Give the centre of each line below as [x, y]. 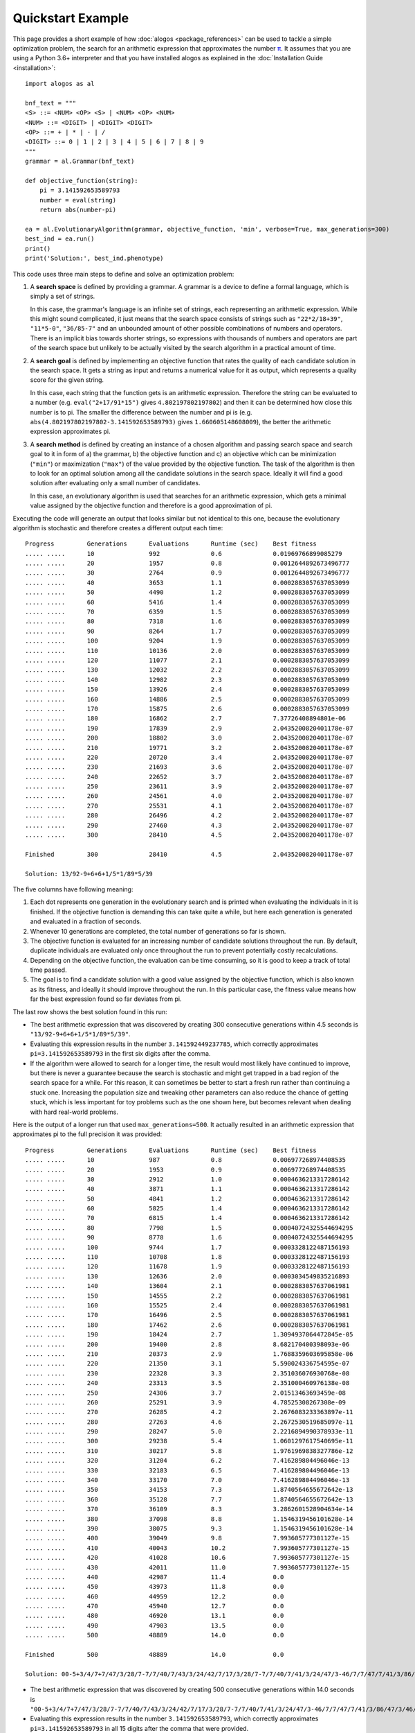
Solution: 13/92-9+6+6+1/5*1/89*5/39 [89, 874]
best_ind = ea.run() [60, 239]
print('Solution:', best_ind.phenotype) [94, 259]
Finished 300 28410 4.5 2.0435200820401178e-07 [189, 854]
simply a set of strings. [63, 296]
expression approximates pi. [70, 432]
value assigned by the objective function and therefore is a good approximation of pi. [151, 505]
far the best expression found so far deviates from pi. [106, 999]
